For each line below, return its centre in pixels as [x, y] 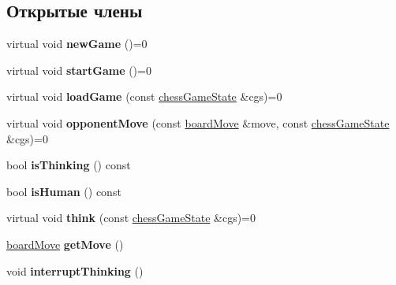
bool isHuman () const [64, 191]
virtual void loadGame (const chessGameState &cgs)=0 [144, 96]
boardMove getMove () [65, 244]
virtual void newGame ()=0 [77, 44]
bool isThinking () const [69, 165]
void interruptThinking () [75, 270]
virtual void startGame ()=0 [79, 70]
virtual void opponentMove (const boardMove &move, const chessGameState [198, 122]
